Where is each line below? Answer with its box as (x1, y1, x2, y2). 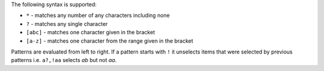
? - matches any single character (26, 20, 108, 27)
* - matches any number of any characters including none (26, 12, 170, 19)
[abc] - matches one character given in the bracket (26, 29, 155, 36)
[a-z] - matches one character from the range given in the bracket (26, 37, 193, 45)
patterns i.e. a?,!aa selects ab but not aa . (11, 57, 117, 64)
